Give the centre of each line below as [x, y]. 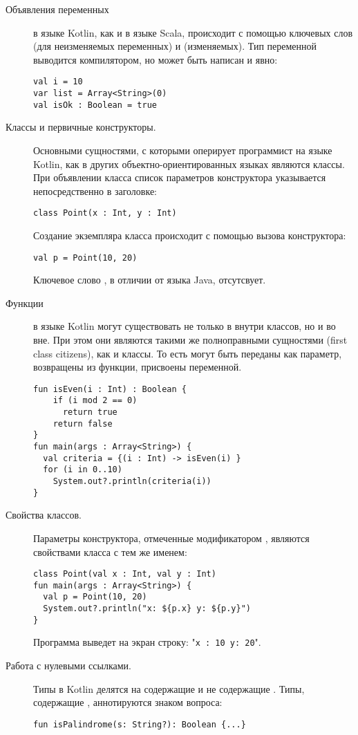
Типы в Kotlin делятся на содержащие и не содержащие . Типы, [169, 688]
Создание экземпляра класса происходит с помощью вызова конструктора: [190, 235]
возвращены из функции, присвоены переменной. [138, 367]
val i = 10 [58, 82]
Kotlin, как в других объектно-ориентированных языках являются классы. [189, 164]
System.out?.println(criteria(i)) [132, 482]
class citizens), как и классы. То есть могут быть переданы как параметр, [188, 353]
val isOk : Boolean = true [95, 105]
